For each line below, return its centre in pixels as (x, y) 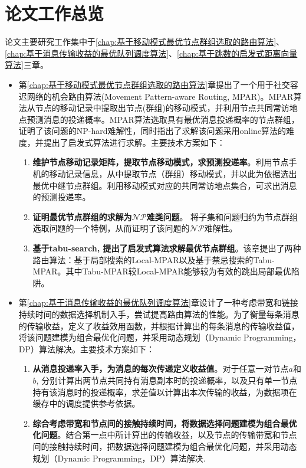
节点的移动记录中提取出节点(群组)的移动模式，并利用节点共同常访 (162, 108)
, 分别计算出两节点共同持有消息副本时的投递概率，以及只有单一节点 (167, 380)
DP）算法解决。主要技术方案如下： (87, 348)
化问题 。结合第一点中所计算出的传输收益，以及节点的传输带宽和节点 (165, 435)
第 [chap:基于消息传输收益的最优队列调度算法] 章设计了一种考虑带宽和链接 (158, 302)
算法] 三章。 (27, 65)
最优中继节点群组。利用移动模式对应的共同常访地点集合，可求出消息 (165, 185)
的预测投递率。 (62, 197)
